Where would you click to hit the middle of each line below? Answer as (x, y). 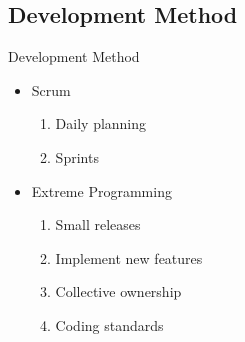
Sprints (77, 156)
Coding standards (109, 324)
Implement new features (129, 257)
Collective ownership (118, 291)
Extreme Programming (101, 190)
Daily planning (101, 123)
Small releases (98, 224)
